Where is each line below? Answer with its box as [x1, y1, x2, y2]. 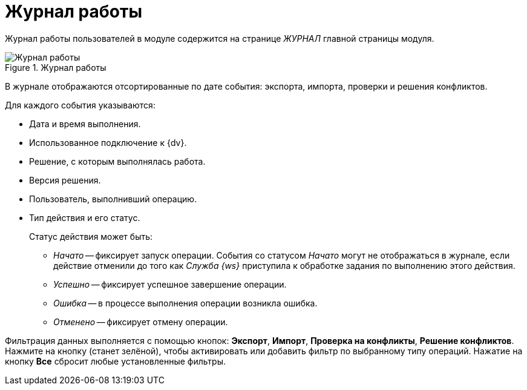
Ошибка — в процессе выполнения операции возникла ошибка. [53, 297, 318, 308]
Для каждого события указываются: [5, 99, 155, 110]
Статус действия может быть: [29, 231, 153, 242]
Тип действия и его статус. [29, 212, 140, 223]
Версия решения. [29, 174, 101, 185]
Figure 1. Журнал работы [5, 62, 106, 73]
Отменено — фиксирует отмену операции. [53, 316, 228, 327]
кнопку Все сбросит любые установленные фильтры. [5, 355, 226, 366]
